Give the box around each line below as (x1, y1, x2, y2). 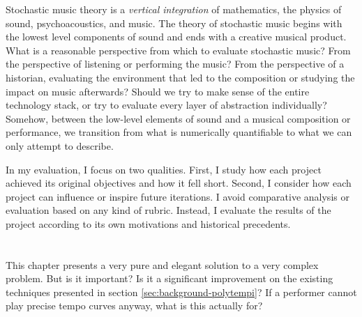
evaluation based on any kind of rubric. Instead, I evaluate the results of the (6, 203, 331, 217)
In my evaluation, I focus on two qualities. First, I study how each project (6, 162, 322, 176)
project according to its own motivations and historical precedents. (6, 216, 291, 231)
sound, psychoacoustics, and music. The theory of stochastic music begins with (6, 15, 342, 30)
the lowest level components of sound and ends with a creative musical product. (6, 29, 347, 44)
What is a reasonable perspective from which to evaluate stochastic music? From (6, 42, 351, 57)
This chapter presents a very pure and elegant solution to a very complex (6, 257, 319, 272)
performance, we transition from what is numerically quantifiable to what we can (6, 125, 352, 139)
